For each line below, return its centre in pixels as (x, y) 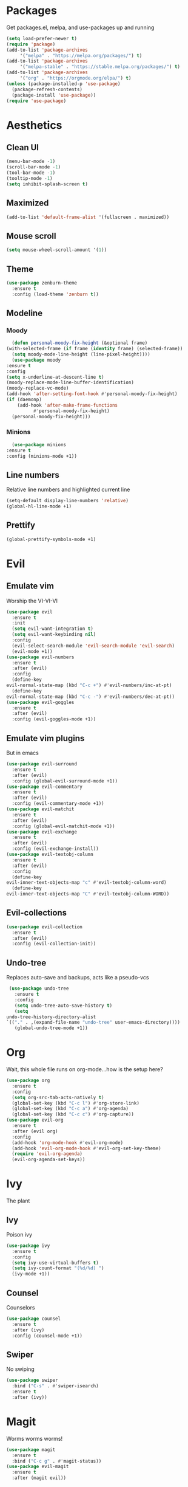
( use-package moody (36, 360)
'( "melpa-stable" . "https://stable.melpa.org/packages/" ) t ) (100, 67)
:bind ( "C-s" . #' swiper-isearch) (55, 1386)
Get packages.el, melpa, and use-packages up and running (80, 27)
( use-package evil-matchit (40, 809)
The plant (18, 1201)
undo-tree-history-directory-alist (51, 1017)
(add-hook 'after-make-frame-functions (68, 405)
